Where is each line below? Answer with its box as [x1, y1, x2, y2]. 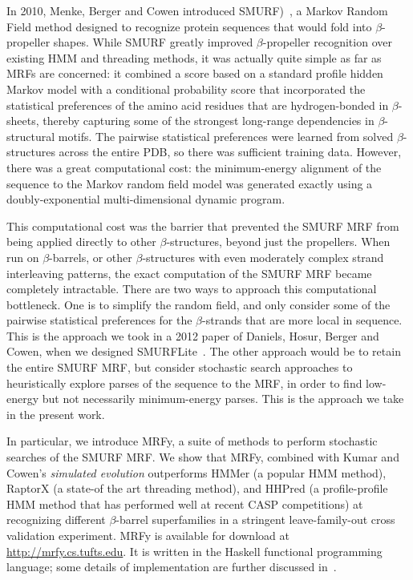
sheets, [6, 112, 39, 129]
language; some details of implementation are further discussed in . [6, 558, 337, 575]
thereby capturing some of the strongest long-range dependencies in [43, 112, 375, 129]
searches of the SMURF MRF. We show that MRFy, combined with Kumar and [6, 449, 399, 465]
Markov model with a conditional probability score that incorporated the [6, 80, 366, 97]
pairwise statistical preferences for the [6, 312, 192, 328]
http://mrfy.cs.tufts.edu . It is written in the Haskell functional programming [6, 542, 383, 559]
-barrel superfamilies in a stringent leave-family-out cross [115, 511, 395, 528]
